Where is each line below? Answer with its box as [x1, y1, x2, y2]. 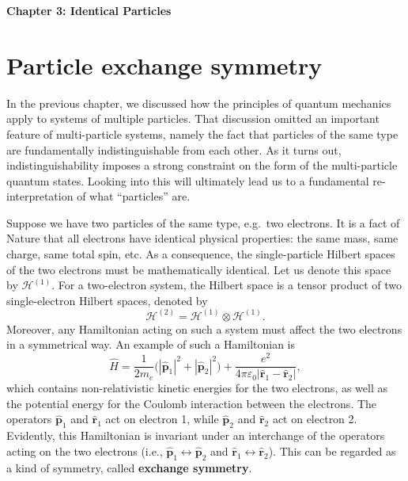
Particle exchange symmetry [6, 48, 323, 81]
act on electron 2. [272, 410, 357, 427]
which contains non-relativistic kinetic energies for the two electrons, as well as [6, 380, 388, 396]
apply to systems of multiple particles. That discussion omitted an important [6, 110, 380, 127]
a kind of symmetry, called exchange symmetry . [6, 459, 252, 475]
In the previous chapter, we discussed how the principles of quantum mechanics [6, 94, 391, 111]
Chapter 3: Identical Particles [6, 2, 172, 18]
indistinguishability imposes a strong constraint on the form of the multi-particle [6, 157, 398, 174]
